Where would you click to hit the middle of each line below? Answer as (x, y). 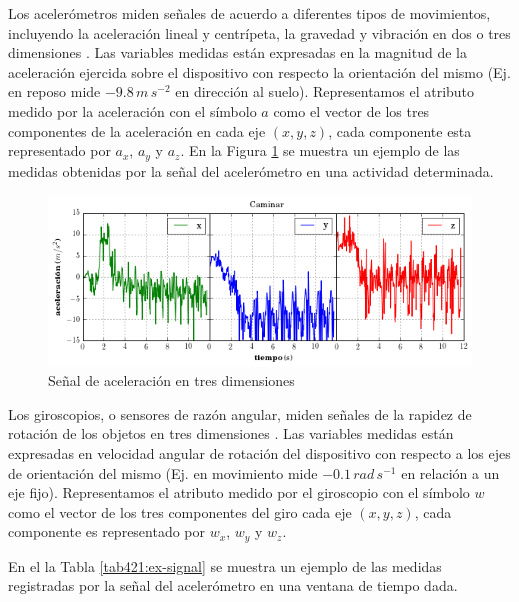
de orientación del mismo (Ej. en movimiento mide (163, 472)
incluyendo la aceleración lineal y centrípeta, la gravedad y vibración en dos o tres (259, 32)
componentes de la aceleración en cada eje (137, 130)
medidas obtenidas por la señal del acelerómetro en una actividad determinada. (251, 170)
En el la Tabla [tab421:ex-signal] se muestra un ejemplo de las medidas (225, 565)
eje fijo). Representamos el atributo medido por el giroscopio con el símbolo (239, 492)
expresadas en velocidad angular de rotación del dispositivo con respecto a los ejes (259, 452)
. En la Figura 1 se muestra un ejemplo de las (320, 150)
